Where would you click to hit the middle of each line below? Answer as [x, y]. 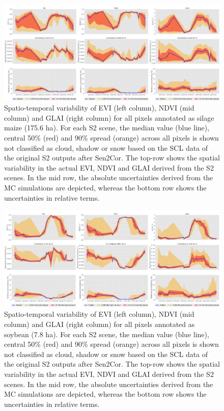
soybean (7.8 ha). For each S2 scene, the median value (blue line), [107, 334]
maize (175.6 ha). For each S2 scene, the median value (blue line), [107, 128]
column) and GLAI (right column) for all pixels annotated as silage [109, 117]
